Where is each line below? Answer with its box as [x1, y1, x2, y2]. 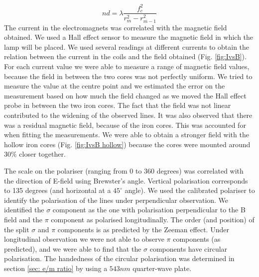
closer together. [19, 149, 66, 159]
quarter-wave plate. [132, 263, 192, 273]
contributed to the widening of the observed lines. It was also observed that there [4, 109, 253, 120]
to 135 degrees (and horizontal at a [4, 185, 111, 195]
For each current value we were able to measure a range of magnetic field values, [4, 61, 250, 72]
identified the [4, 204, 44, 215]
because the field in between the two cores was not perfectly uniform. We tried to [4, 71, 253, 81]
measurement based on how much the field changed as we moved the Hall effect [4, 90, 247, 100]
